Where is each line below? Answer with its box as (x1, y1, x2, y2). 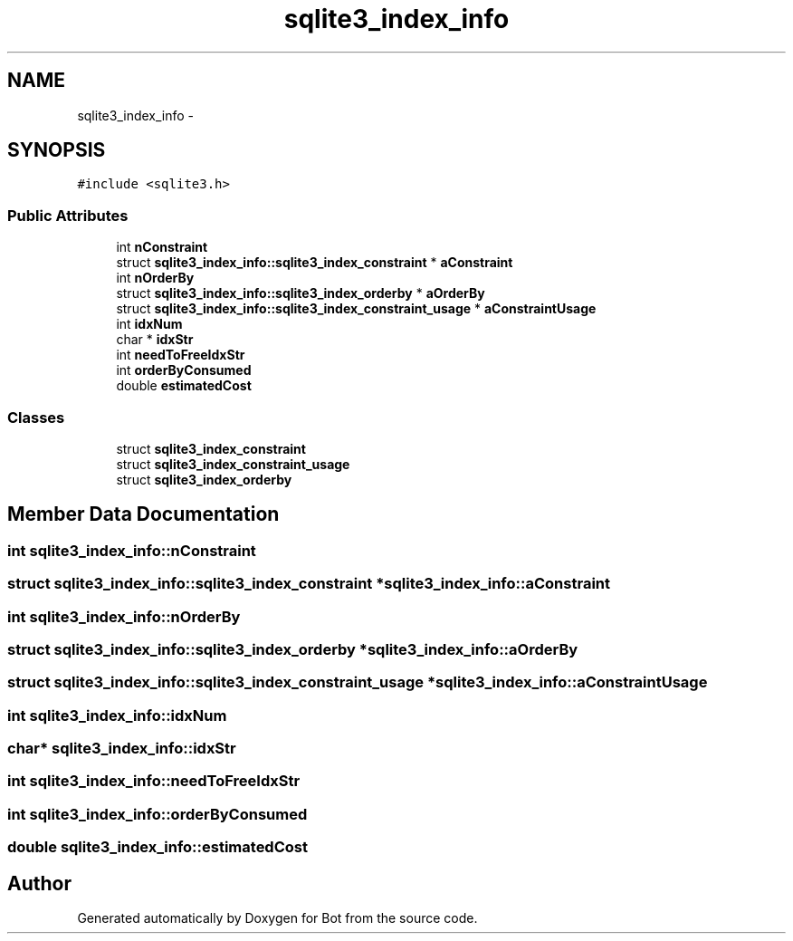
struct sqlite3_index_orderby (116, 471, 292, 487)
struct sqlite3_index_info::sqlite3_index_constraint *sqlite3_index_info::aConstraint (7, 574, 610, 593)
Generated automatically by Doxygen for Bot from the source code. (77, 910, 478, 926)
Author (7, 871, 72, 895)
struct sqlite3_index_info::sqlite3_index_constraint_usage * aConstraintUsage (116, 301, 597, 317)
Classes (7, 408, 65, 427)
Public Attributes (7, 206, 129, 225)
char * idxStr (116, 331, 194, 348)
